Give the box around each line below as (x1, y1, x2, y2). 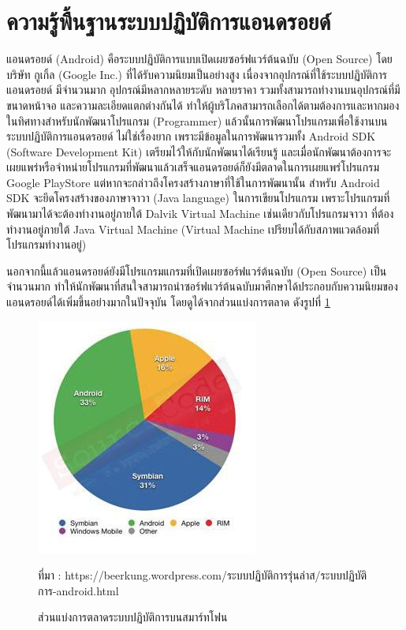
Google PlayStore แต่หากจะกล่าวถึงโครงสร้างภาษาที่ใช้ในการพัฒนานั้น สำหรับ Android (6, 174, 380, 190)
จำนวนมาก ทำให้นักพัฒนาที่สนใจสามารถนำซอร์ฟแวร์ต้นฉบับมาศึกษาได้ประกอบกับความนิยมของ (6, 278, 398, 294)
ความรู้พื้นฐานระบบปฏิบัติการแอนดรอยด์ (6, 5, 331, 37)
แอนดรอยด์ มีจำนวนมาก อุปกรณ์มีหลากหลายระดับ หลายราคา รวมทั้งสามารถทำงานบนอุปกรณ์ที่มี (6, 81, 400, 98)
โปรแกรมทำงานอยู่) (6, 236, 87, 253)
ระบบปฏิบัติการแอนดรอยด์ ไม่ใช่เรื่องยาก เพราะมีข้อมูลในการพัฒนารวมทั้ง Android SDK (6, 128, 376, 144)
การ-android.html (38, 582, 119, 598)
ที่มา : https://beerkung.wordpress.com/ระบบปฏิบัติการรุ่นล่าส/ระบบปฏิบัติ (38, 567, 367, 583)
